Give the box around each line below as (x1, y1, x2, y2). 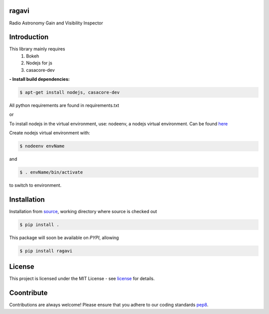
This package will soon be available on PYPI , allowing (9, 235, 119, 241)
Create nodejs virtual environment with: (9, 130, 91, 136)
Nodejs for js (26, 60, 52, 66)
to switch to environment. (9, 182, 62, 188)
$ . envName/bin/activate (19, 170, 83, 175)
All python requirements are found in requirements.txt (9, 102, 120, 108)
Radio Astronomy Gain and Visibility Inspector (9, 20, 103, 26)
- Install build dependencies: (9, 76, 70, 82)
